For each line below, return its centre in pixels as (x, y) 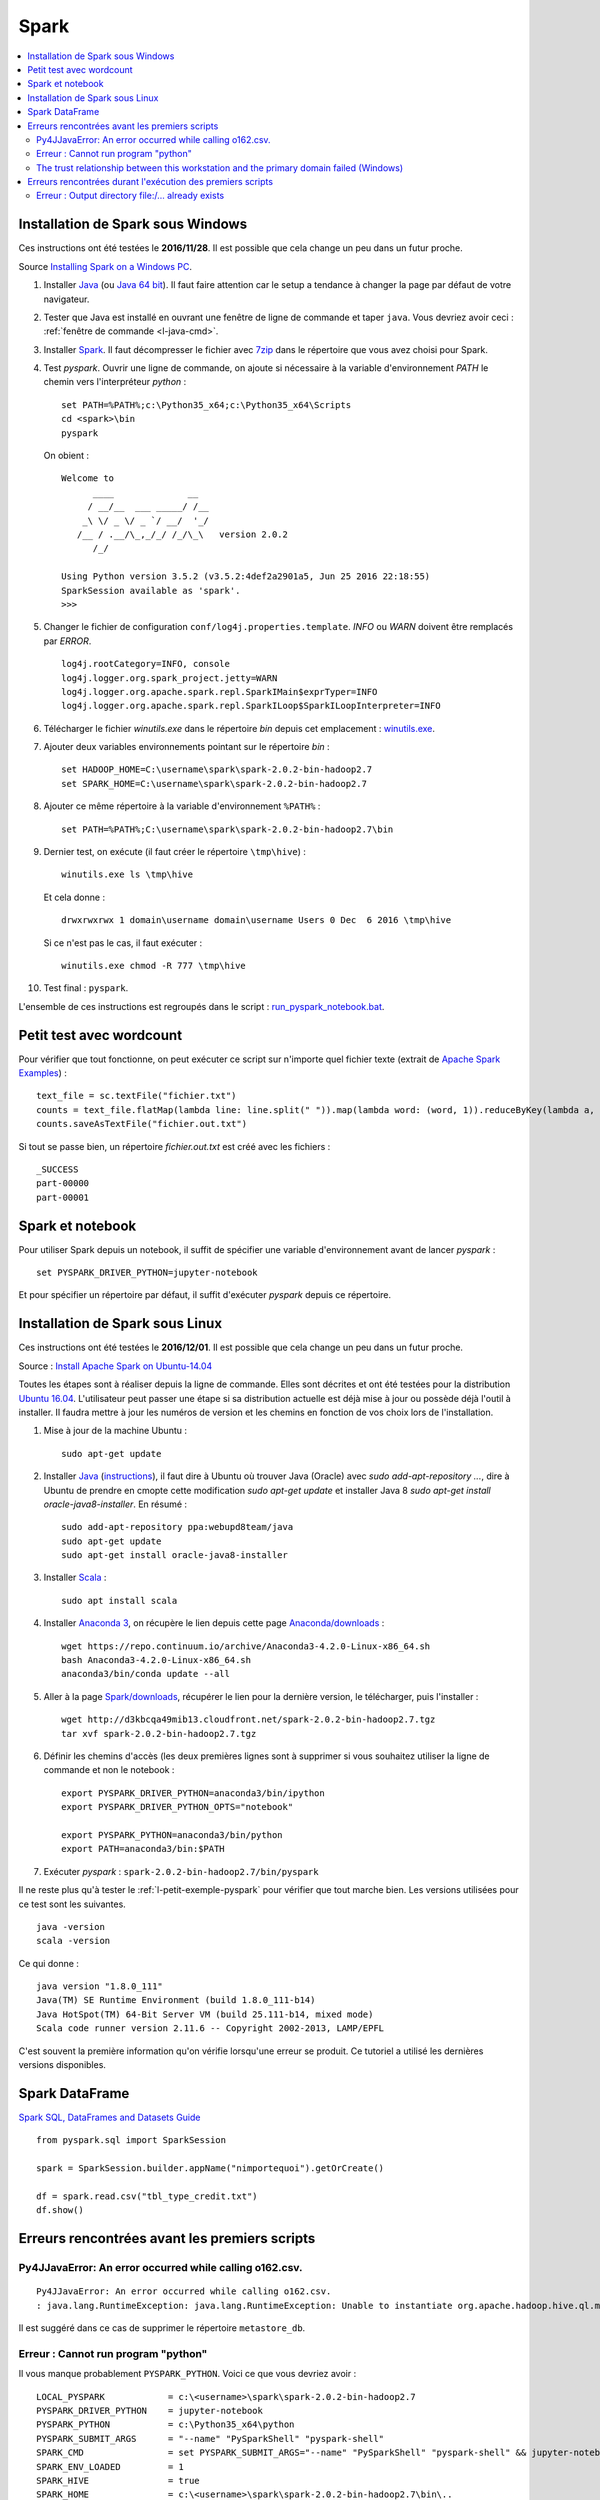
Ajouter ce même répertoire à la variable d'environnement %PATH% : (182, 806)
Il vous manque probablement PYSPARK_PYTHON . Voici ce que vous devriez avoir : (187, 2374)
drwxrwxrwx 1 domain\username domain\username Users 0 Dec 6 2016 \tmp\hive (256, 920)
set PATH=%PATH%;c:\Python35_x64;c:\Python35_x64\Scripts (206, 404)
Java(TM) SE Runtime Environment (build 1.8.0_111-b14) (176, 2000)
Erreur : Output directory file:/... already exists (130, 196)
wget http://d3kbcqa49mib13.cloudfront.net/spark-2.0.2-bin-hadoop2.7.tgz (248, 1719)
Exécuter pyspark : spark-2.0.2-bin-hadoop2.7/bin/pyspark (181, 1871)
